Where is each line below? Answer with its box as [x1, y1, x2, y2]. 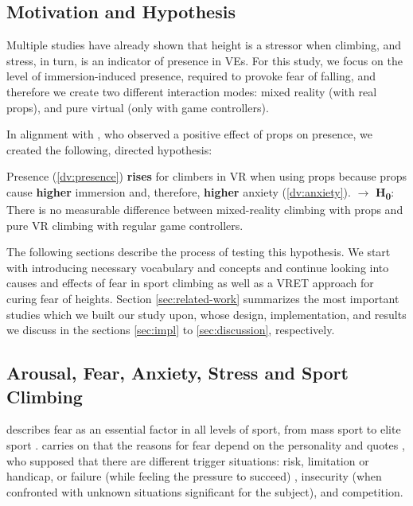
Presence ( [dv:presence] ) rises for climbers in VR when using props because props [6, 168, 407, 185]
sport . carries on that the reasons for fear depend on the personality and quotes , [6, 437, 405, 453]
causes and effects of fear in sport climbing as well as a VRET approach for [6, 274, 374, 291]
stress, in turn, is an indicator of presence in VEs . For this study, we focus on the [6, 52, 403, 68]
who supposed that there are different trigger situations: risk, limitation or [6, 452, 369, 469]
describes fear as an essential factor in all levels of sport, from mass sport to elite [6, 421, 401, 438]
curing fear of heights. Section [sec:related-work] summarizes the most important [6, 290, 399, 307]
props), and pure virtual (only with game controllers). [6, 99, 269, 115]
